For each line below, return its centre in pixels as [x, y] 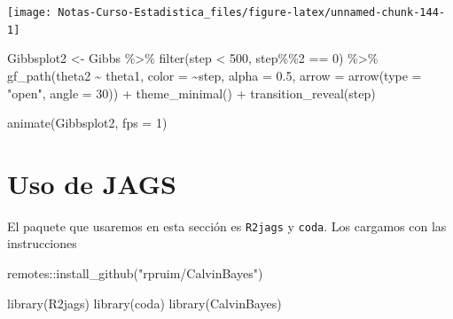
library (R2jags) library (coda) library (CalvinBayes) [144, 303]
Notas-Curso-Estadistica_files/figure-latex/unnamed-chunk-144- [251, 12]
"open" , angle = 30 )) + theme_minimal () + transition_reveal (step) [191, 93]
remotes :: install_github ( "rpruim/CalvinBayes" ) [135, 273]
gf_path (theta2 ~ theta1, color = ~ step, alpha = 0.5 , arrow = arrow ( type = [215, 75]
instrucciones [42, 243]
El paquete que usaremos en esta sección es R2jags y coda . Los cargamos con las [227, 226]
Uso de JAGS [92, 183]
